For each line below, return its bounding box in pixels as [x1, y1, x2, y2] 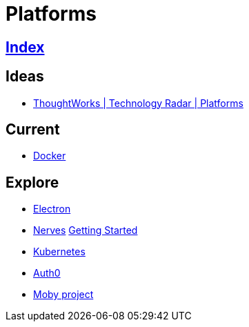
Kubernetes [33, 246, 86, 258]
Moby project [33, 288, 94, 301]
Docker [33, 150, 66, 162]
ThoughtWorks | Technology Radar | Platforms [33, 97, 243, 109]
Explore [6, 173, 59, 191]
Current [6, 121, 60, 139]
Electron [33, 203, 71, 215]
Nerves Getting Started [33, 224, 138, 237]
